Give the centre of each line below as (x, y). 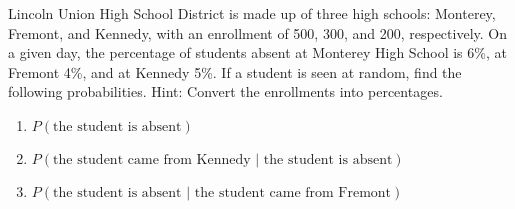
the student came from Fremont (293, 192)
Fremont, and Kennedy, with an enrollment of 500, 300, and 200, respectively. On (257, 32)
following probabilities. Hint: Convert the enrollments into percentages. (225, 91)
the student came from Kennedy (152, 159)
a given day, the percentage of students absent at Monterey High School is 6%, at (257, 52)
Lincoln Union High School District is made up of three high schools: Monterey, (252, 13)
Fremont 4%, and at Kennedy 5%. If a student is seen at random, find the (235, 71)
